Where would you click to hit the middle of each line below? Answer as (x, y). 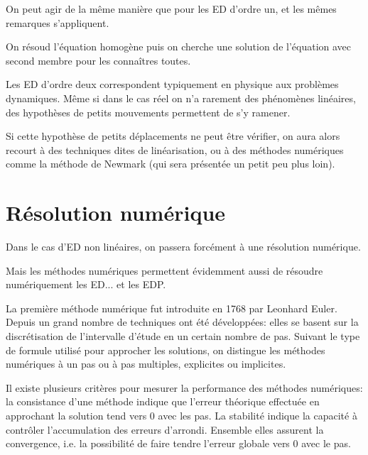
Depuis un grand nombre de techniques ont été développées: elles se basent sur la (182, 322)
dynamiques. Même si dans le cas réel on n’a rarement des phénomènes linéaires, (181, 98)
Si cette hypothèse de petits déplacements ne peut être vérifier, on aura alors (173, 136)
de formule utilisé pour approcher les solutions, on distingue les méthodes (166, 350)
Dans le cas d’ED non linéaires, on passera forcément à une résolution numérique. (183, 247)
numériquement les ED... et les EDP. (86, 284)
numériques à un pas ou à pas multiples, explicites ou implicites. (146, 364)
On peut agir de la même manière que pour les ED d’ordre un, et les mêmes (171, 9)
